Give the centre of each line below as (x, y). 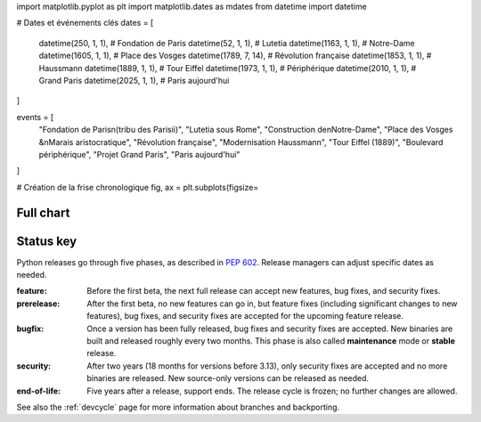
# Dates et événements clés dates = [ (85, 23)
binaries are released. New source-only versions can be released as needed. (228, 378)
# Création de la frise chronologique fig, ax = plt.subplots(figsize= (138, 187)
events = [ (35, 117)
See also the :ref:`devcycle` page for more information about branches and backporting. (178, 407)
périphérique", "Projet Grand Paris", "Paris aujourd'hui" (139, 154)
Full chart (43, 212)
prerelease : (38, 304)
